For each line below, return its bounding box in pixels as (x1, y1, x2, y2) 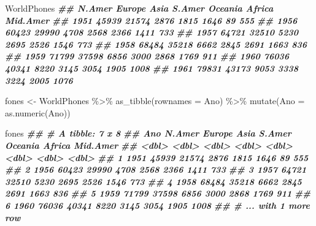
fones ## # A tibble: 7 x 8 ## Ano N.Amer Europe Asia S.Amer (5, 127, 291, 140)
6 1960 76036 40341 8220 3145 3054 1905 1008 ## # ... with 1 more (5, 198, 310, 211)
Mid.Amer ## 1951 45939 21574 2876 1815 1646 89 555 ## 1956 (5, 13, 298, 26)
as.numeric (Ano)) (5, 106, 71, 119)
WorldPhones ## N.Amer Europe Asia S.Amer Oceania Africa (5, 2, 274, 14)
